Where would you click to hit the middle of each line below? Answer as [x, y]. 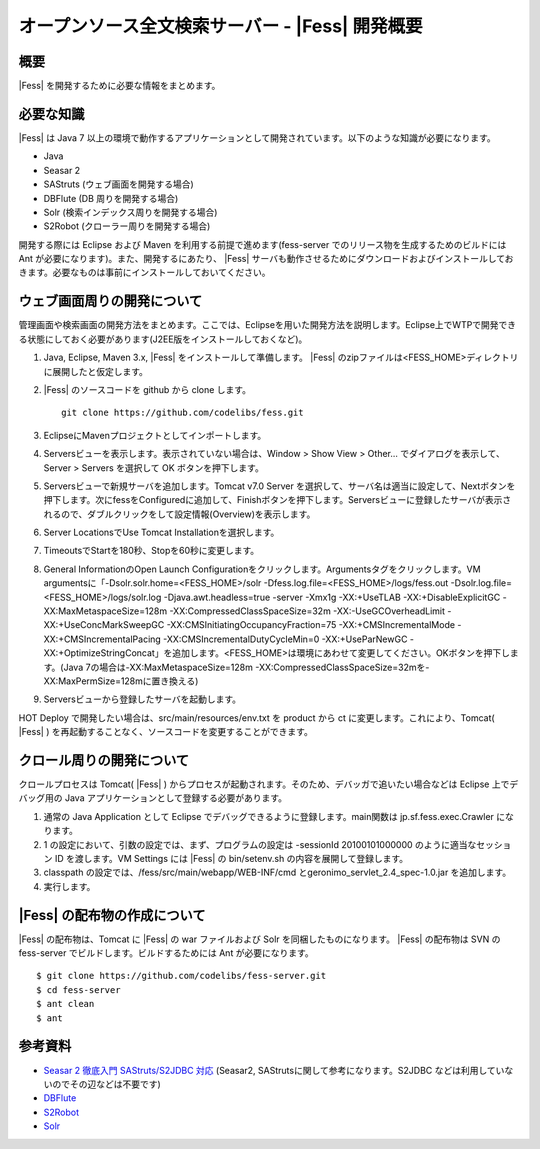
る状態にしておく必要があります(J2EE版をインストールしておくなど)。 [163, 339]
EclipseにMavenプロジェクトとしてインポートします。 [155, 435]
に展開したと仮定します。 [96, 371]
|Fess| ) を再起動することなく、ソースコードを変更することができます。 [166, 732]
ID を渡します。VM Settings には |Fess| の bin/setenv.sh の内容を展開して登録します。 [231, 859]
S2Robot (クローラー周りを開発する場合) [127, 226]
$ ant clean [65, 1004]
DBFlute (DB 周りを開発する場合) [111, 198]
